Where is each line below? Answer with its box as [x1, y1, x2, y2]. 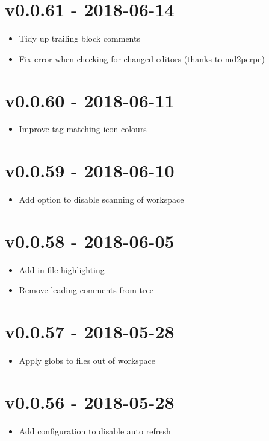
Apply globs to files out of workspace [19, 354, 156, 367]
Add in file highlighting [19, 263, 105, 276]
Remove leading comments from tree [19, 284, 153, 296]
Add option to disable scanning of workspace [19, 193, 184, 206]
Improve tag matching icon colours [19, 122, 147, 135]
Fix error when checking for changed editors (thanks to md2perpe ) [19, 52, 265, 65]
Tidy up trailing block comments [19, 32, 140, 45]
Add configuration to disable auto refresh [19, 424, 171, 437]
